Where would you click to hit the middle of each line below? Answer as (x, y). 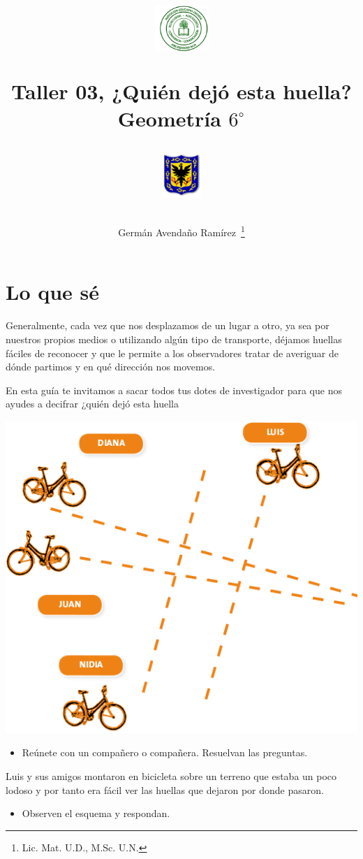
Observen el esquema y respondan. (96, 813)
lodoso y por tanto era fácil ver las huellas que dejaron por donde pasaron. (165, 789)
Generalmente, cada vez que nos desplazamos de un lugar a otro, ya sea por (168, 325)
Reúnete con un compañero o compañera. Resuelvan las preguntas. (165, 752)
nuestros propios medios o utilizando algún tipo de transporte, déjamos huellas (174, 339)
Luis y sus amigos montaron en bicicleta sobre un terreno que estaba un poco (171, 775)
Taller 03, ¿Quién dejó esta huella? (181, 91)
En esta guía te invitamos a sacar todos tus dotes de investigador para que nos (174, 390)
